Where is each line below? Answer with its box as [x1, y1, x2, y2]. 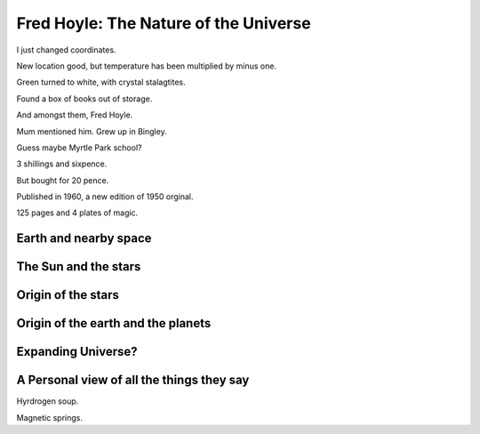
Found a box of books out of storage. [16, 93, 153, 104]
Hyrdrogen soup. [16, 396, 79, 406]
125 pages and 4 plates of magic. [16, 207, 139, 218]
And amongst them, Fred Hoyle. [16, 109, 133, 120]
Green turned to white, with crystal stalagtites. [16, 76, 186, 88]
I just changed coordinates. [16, 44, 116, 55]
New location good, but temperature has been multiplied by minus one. [16, 60, 277, 71]
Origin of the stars [16, 287, 120, 302]
